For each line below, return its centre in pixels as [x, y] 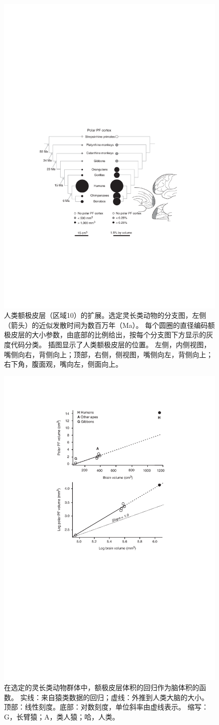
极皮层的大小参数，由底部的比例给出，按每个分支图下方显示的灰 [109, 335]
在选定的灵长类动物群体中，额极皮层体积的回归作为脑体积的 [102, 687]
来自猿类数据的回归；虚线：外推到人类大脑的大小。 [125, 697]
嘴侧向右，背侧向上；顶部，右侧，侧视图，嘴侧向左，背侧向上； [109, 354]
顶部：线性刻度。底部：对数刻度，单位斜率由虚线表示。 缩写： [106, 707]
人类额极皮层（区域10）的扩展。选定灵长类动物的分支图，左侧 [105, 315]
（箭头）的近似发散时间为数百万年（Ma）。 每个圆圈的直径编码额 [109, 325]
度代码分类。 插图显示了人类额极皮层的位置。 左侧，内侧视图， [108, 345]
